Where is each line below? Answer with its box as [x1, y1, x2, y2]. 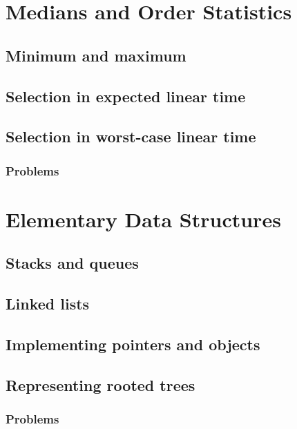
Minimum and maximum [6, 44, 186, 66]
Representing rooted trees [6, 374, 195, 395]
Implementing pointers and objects [6, 333, 260, 354]
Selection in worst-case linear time [6, 126, 256, 147]
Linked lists [6, 293, 90, 314]
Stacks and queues [6, 252, 139, 274]
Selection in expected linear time [6, 85, 246, 106]
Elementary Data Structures [6, 204, 281, 233]
